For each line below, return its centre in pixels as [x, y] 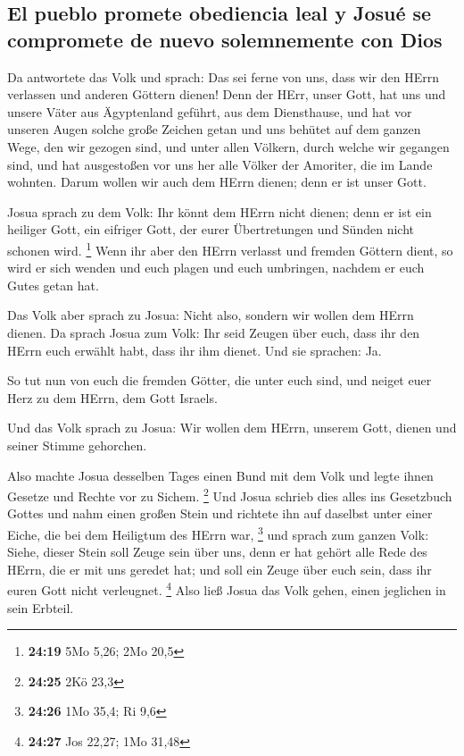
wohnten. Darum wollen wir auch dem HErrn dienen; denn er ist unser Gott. [217, 182]
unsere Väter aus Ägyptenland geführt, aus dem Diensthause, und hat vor [210, 111]
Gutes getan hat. [53, 285]
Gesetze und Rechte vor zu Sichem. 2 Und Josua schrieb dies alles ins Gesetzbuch [230, 495]
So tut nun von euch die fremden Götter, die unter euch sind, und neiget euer [220, 380]
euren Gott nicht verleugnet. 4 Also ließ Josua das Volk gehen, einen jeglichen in [227, 589]
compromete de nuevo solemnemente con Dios [225, 39]
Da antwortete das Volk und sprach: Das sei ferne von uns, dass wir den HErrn [223, 76]
